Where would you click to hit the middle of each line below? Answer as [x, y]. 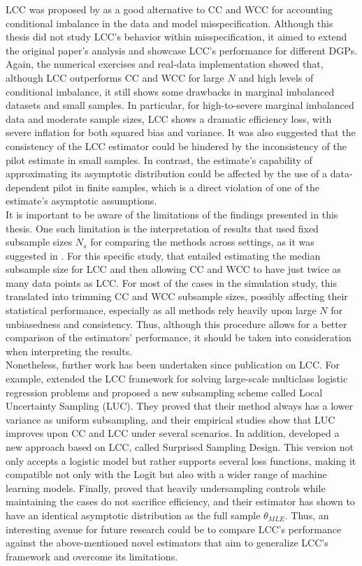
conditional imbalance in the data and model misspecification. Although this [169, 23]
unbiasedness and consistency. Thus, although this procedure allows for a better [176, 323]
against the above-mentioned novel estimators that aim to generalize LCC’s [167, 543]
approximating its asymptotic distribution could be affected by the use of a [167, 173]
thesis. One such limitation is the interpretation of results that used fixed [162, 228]
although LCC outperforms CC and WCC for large [115, 77]
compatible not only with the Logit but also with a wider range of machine [166, 474]
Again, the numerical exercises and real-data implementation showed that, [165, 64]
